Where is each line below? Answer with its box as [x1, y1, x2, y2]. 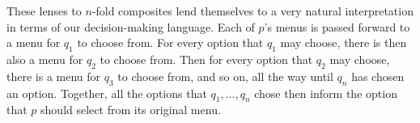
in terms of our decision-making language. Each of [6, 18, 255, 35]
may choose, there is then [280, 34, 407, 51]
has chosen [351, 67, 405, 84]
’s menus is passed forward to [264, 18, 410, 35]
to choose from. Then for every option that [100, 50, 313, 67]
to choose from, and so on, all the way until [117, 67, 333, 84]
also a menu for [6, 50, 83, 67]
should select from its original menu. [40, 101, 221, 118]
